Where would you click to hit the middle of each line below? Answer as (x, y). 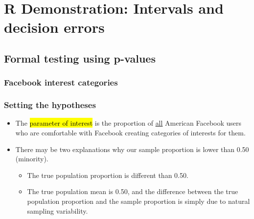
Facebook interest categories (61, 82)
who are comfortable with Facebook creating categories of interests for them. (130, 132)
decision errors (54, 27)
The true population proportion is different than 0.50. (108, 175)
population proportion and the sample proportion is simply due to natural (139, 201)
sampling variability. (58, 210)
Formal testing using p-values (80, 58)
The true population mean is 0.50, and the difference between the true (133, 191)
